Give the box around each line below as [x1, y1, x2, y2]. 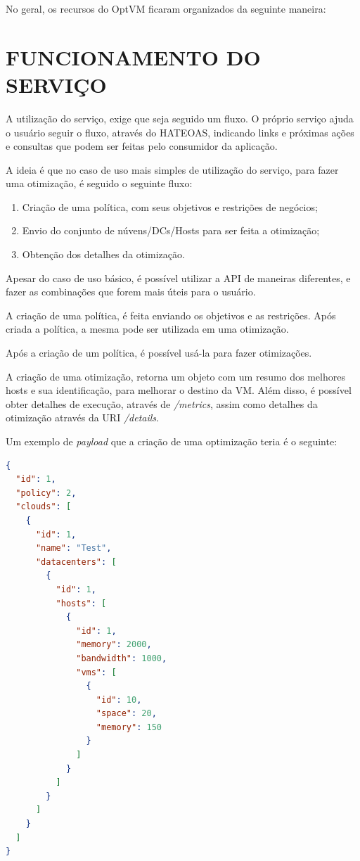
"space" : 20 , [96, 708, 157, 719]
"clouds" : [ [15, 502, 72, 512]
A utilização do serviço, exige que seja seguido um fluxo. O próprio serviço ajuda [6, 110, 354, 125]
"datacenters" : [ [35, 556, 117, 567]
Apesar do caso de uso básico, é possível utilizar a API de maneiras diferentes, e [6, 270, 351, 285]
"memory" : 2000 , [76, 639, 152, 650]
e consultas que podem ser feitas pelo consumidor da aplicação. [6, 139, 278, 153]
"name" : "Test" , [35, 543, 112, 554]
